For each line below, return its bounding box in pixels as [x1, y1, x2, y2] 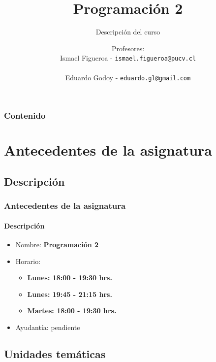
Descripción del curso [95, 27, 160, 37]
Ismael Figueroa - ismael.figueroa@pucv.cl [60, 53, 196, 63]
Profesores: [111, 43, 145, 53]
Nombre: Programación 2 [15, 239, 99, 249]
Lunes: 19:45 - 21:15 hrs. [27, 289, 112, 299]
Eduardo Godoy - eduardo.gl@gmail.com [65, 72, 191, 82]
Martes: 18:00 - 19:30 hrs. [27, 305, 117, 316]
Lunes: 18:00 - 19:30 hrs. [27, 272, 112, 283]
